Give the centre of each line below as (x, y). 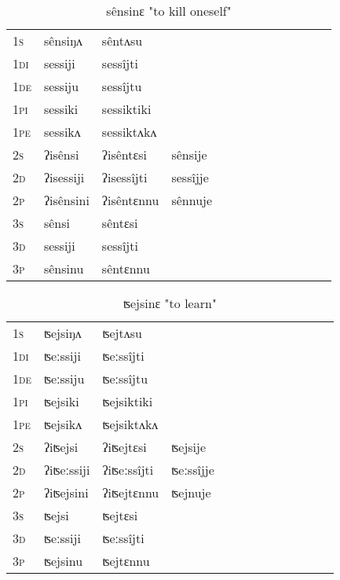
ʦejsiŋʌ (62, 333)
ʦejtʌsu (122, 333)
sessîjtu (122, 86)
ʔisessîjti (124, 177)
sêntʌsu (122, 40)
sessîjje (190, 177)
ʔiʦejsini (66, 492)
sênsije (189, 154)
